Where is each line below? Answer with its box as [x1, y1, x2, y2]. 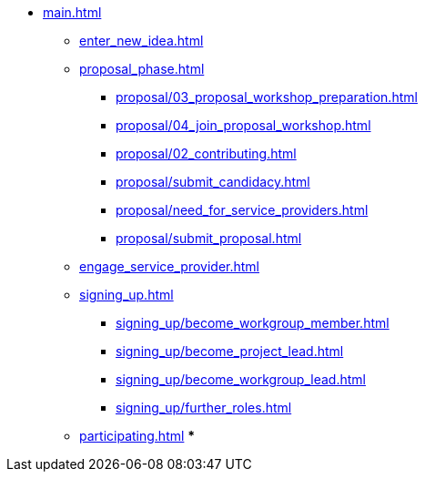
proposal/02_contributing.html [116, 146, 297, 161]
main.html [43, 5, 102, 20]
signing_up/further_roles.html [116, 400, 292, 415]
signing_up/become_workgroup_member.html [116, 315, 390, 331]
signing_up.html [79, 287, 174, 302]
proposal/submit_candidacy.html [116, 174, 310, 189]
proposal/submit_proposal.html [116, 230, 302, 246]
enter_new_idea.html [79, 33, 204, 48]
